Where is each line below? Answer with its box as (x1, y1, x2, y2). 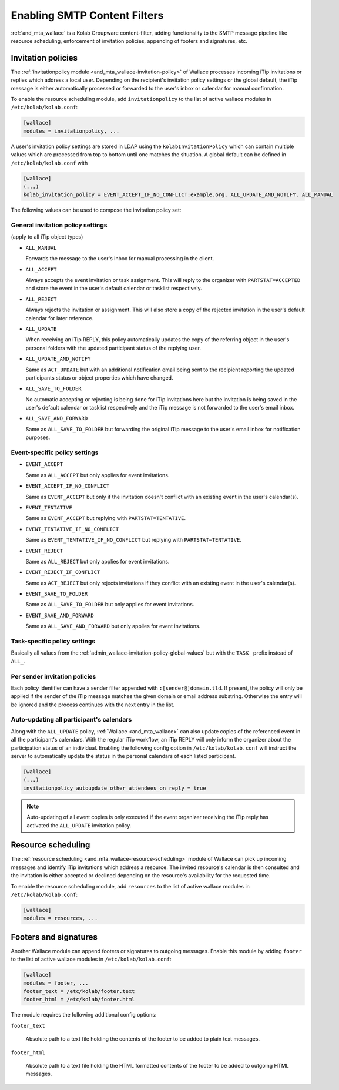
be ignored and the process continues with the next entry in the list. (11, 701, 174, 708)
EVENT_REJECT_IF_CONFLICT (25, 569, 100, 576)
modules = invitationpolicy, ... (23, 128, 120, 135)
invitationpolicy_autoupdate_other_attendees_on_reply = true (23, 784, 206, 791)
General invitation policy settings (11, 221, 108, 229)
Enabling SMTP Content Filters (11, 9, 164, 22)
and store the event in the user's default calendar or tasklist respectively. (25, 285, 202, 292)
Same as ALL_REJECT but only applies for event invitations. (25, 558, 170, 565)
